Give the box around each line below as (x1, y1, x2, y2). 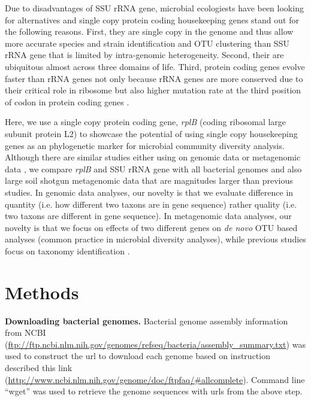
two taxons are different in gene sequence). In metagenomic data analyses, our (5, 209, 292, 222)
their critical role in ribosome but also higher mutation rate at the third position (5, 84, 301, 96)
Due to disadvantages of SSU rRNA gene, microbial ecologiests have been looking (5, 2, 304, 14)
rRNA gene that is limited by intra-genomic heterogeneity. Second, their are (5, 48, 284, 61)
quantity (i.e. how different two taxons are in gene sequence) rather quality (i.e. (5, 198, 297, 210)
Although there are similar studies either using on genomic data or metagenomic (5, 151, 301, 163)
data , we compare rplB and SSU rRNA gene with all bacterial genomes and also (5, 162, 302, 175)
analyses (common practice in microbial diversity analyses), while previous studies (5, 233, 306, 245)
